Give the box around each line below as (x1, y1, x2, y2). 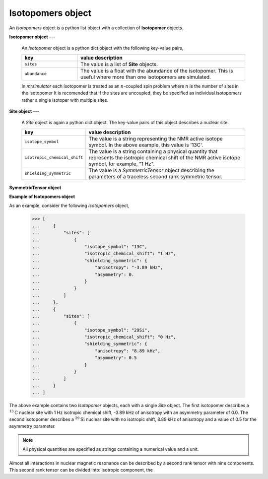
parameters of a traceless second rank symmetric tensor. (88, 173, 223, 180)
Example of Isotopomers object (9, 194, 75, 200)
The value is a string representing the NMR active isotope (88, 135, 223, 142)
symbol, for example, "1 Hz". (88, 160, 155, 167)
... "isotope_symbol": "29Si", (32, 327, 150, 333)
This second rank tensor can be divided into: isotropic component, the (9, 467, 153, 473)
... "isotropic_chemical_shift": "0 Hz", (32, 334, 176, 340)
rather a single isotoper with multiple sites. (21, 97, 109, 103)
